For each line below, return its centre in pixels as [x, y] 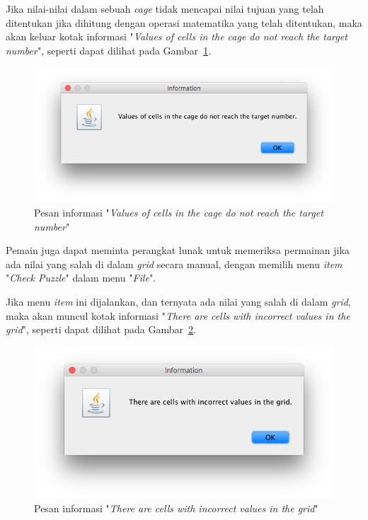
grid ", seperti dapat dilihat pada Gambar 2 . [101, 329]
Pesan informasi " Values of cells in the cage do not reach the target [179, 213]
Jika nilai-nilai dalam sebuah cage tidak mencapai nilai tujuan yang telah [165, 8]
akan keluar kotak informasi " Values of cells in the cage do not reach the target [177, 36]
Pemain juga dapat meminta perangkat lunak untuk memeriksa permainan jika [178, 250]
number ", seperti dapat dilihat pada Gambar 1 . [109, 50]
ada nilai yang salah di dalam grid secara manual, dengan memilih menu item [174, 264]
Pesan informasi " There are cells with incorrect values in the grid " [176, 508]
